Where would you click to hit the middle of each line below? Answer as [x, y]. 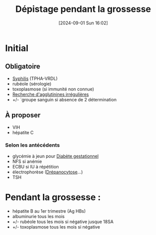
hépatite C [23, 132]
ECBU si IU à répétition [36, 166]
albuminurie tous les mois [38, 216]
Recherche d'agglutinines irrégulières [51, 94]
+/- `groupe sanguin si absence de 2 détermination [64, 99]
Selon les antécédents [33, 145]
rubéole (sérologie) [32, 83]
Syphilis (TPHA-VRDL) [35, 78]
